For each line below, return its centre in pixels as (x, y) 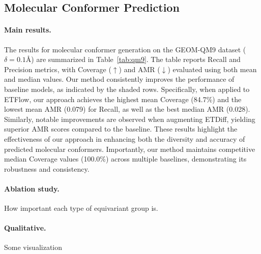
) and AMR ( (139, 69)
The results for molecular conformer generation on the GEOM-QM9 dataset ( (125, 49)
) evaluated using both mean (212, 69)
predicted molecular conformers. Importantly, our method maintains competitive (130, 149)
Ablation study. (32, 188)
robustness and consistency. (47, 168)
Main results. (28, 30)
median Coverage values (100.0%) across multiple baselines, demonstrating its (125, 159)
